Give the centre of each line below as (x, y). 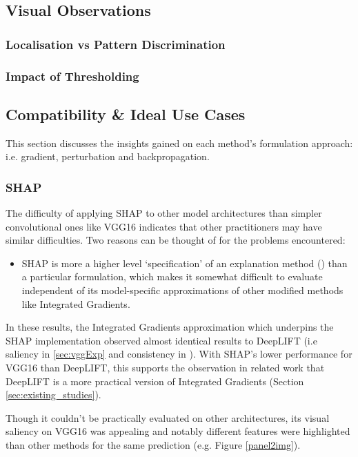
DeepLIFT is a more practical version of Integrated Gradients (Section (155, 381)
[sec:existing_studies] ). (53, 395)
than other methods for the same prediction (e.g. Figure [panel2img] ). (153, 444)
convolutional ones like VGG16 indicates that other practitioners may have (164, 226)
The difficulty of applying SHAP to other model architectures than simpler (164, 213)
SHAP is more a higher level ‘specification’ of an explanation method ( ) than (185, 263)
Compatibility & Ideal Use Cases (126, 114)
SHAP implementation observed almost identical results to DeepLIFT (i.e (161, 340)
